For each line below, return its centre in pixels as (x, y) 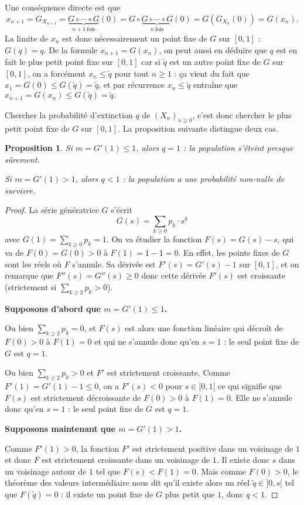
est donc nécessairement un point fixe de (135, 38)
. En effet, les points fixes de (229, 252)
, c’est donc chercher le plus (242, 114)
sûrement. (22, 159)
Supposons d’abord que (53, 308)
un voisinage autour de (46, 471)
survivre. (20, 190)
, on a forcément (57, 73)
